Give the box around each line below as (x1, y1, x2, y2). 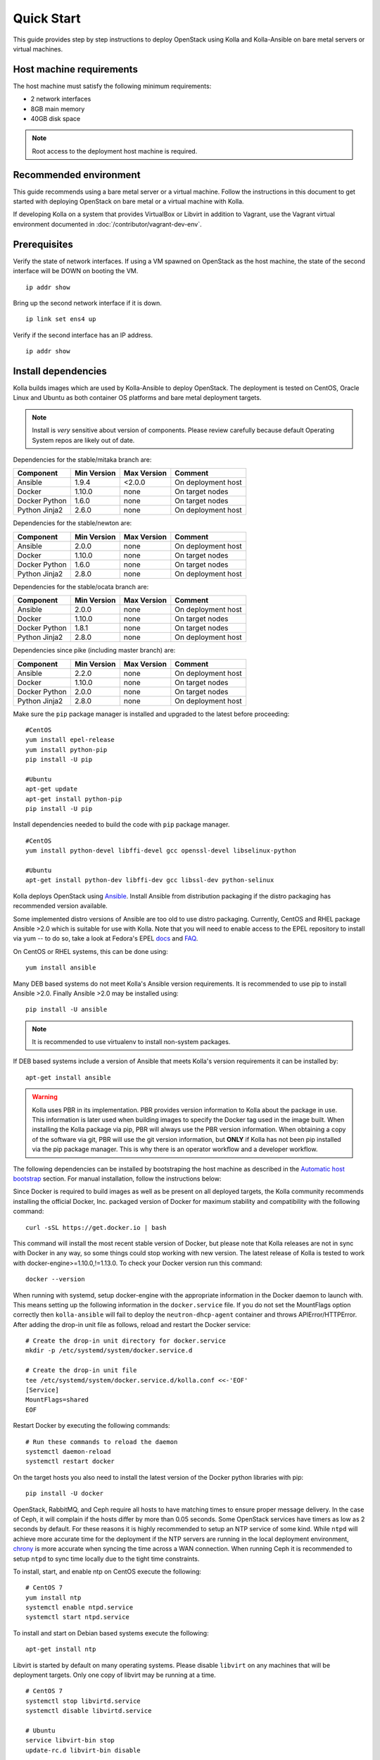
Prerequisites (13, 238, 73, 250)
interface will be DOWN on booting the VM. (13, 267, 139, 275)
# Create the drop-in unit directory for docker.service (25, 1337, 227, 1345)
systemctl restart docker (25, 1457, 115, 1466)
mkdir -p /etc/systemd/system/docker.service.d (25, 1347, 193, 1354)
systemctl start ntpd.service (25, 1613, 130, 1621)
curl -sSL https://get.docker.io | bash (25, 1224, 167, 1231)
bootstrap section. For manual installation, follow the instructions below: (13, 1174, 222, 1183)
